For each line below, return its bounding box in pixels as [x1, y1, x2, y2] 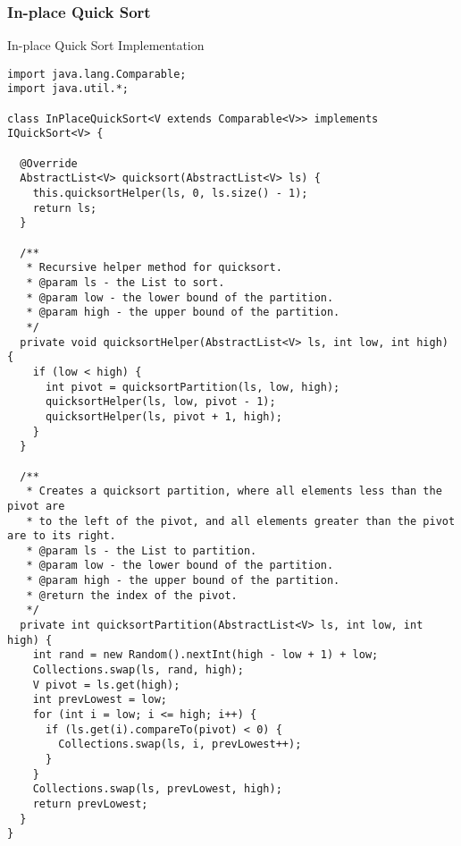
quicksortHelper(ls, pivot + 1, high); [45, 410, 282, 423]
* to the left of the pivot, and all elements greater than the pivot [26, 514, 456, 528]
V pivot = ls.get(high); [32, 678, 180, 691]
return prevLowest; [32, 797, 148, 810]
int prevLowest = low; [32, 693, 167, 706]
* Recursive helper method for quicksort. [26, 261, 282, 275]
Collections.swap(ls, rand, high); [32, 664, 244, 677]
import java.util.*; [7, 82, 130, 96]
